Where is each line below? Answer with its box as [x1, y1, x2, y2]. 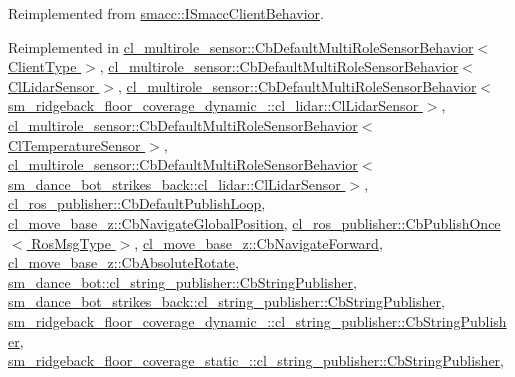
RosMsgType [31, 232, 111, 253]
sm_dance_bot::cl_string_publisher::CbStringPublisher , [8, 271, 357, 292]
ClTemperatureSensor [8, 134, 141, 155]
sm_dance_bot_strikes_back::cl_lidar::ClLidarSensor [8, 173, 341, 194]
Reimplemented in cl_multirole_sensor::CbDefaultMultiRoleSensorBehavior [8, 36, 474, 57]
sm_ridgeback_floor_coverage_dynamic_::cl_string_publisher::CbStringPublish [8, 310, 507, 331]
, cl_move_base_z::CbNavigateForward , [134, 232, 383, 253]
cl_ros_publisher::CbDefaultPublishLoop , [8, 193, 266, 214]
